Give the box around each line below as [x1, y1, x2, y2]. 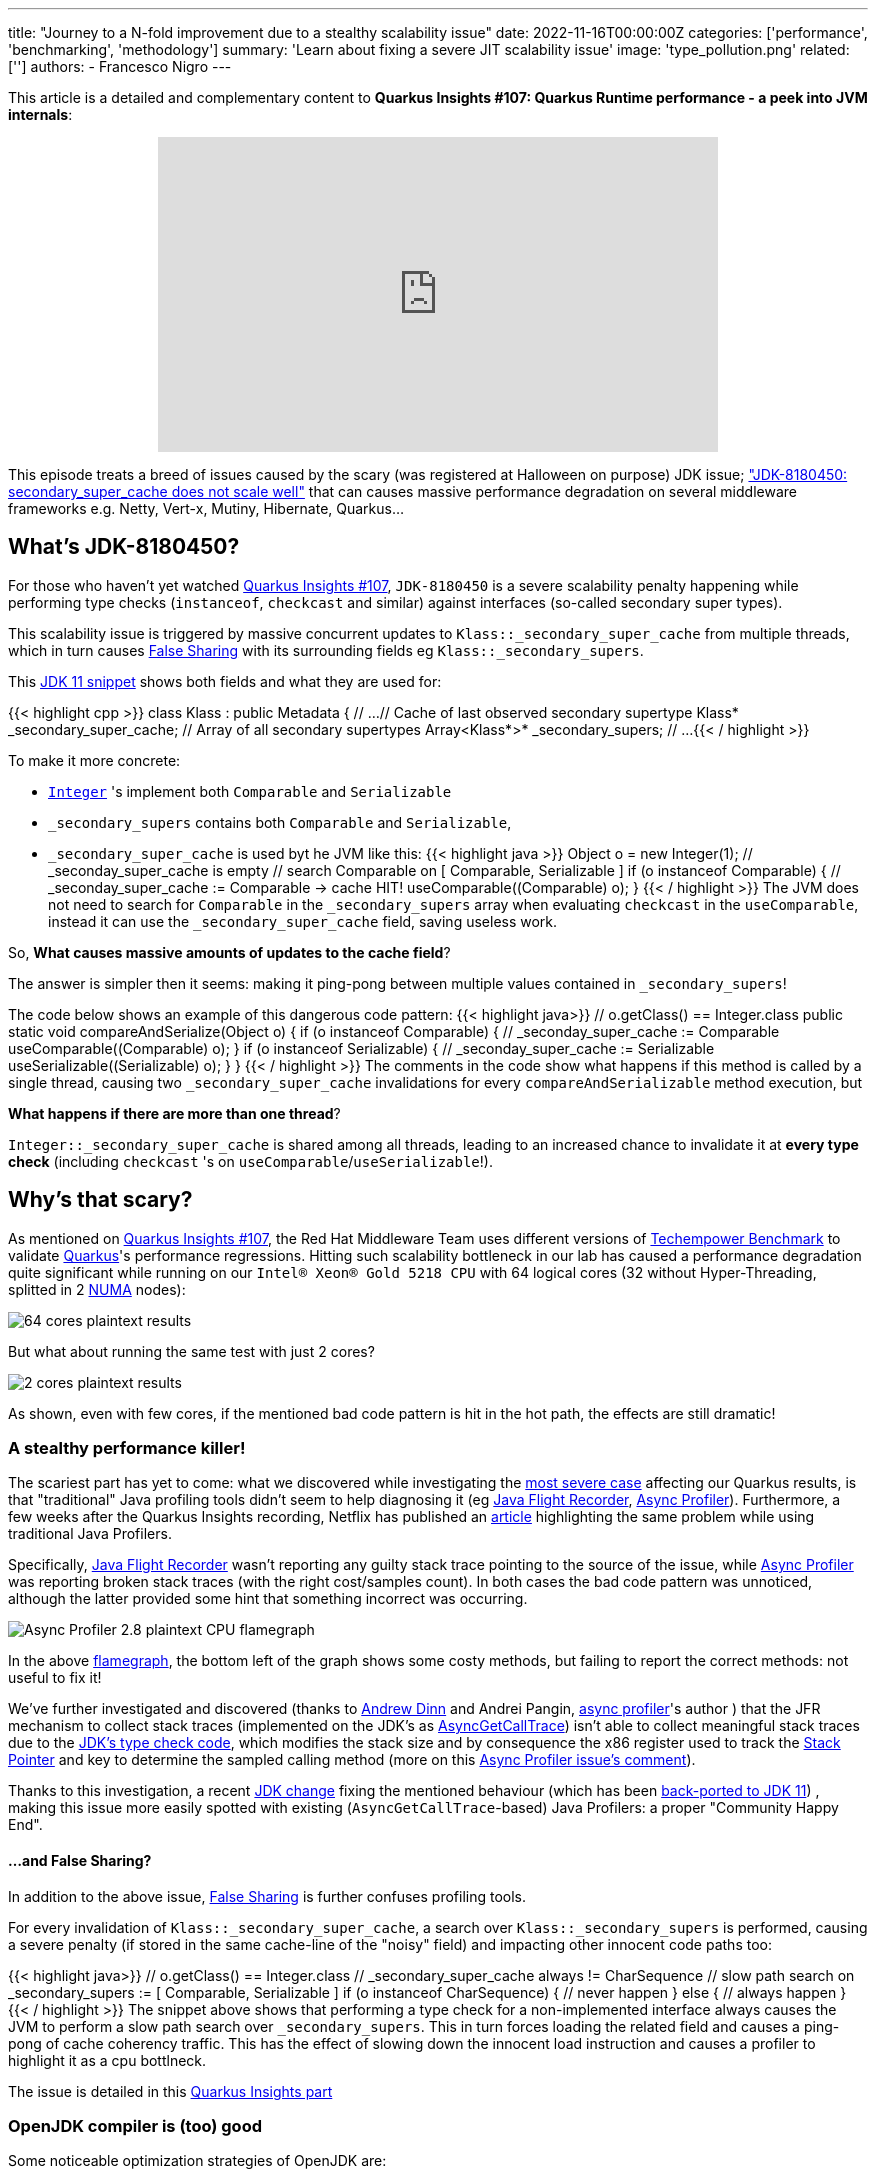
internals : [8, 106, 73, 123]
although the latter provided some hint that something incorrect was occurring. [8, 1590, 528, 1608]
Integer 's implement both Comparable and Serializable [48, 782, 452, 800]
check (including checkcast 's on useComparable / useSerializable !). [8, 1152, 493, 1170]
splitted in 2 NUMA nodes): [8, 1280, 186, 1298]
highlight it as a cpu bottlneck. [8, 2051, 207, 2069]
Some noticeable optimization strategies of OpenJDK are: [8, 2152, 387, 2170]
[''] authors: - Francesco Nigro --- [8, 58, 232, 75]
